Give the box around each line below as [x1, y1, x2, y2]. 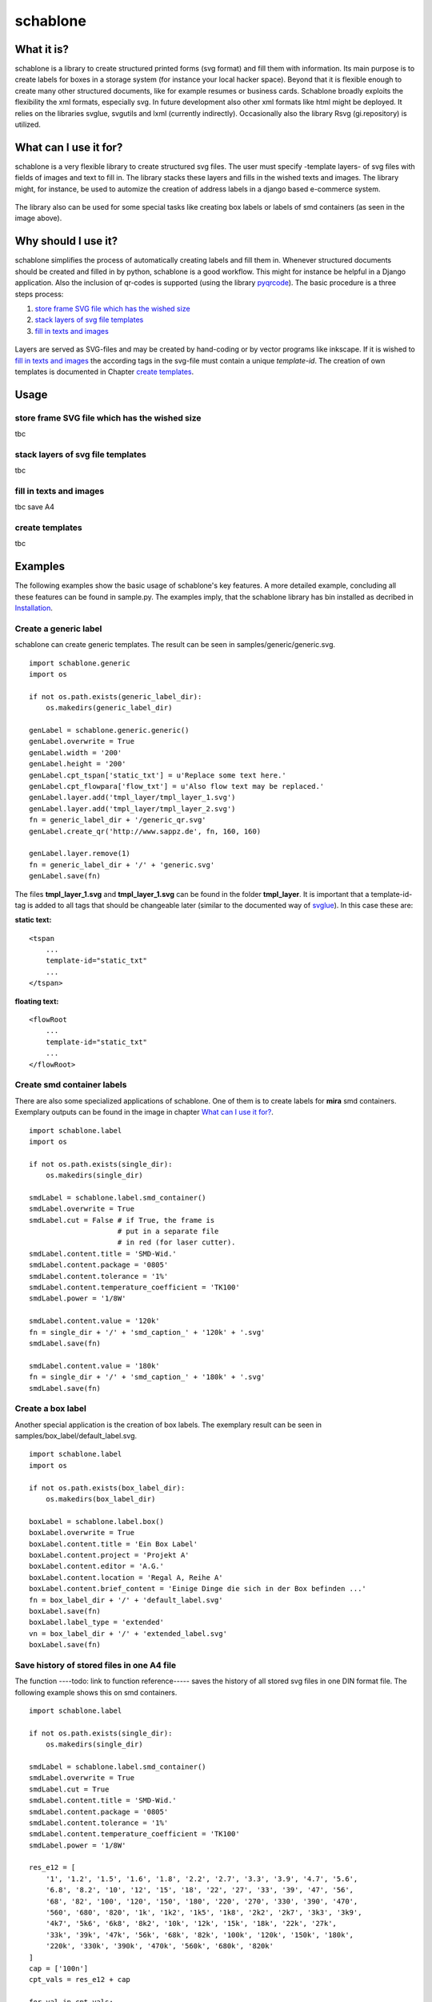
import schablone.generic [29, 658, 131, 668]
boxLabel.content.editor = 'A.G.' [29, 1562, 164, 1571]
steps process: [14, 289, 64, 299]
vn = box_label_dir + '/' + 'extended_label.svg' [29, 1629, 228, 1638]
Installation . [14, 603, 54, 613]
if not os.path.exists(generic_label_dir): [29, 692, 202, 701]
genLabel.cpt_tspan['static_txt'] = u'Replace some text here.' [29, 770, 287, 780]
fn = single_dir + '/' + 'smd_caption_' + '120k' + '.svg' [29, 1328, 266, 1337]
